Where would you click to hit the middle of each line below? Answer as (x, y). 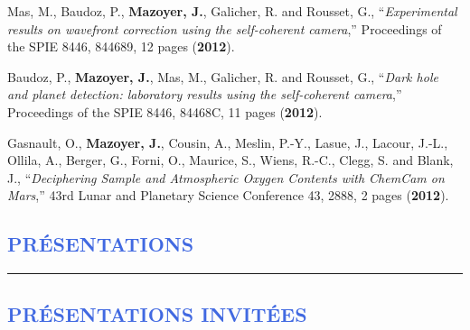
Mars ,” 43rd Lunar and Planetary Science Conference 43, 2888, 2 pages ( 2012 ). (228, 195)
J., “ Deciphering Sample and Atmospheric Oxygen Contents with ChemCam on (226, 177)
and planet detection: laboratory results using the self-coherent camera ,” (205, 94)
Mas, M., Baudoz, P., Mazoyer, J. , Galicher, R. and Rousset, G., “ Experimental (232, 11)
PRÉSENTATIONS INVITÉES (157, 313)
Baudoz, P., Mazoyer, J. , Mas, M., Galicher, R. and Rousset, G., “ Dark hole (223, 76)
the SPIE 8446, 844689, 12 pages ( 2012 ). (121, 46)
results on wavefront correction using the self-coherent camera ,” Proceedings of (225, 28)
